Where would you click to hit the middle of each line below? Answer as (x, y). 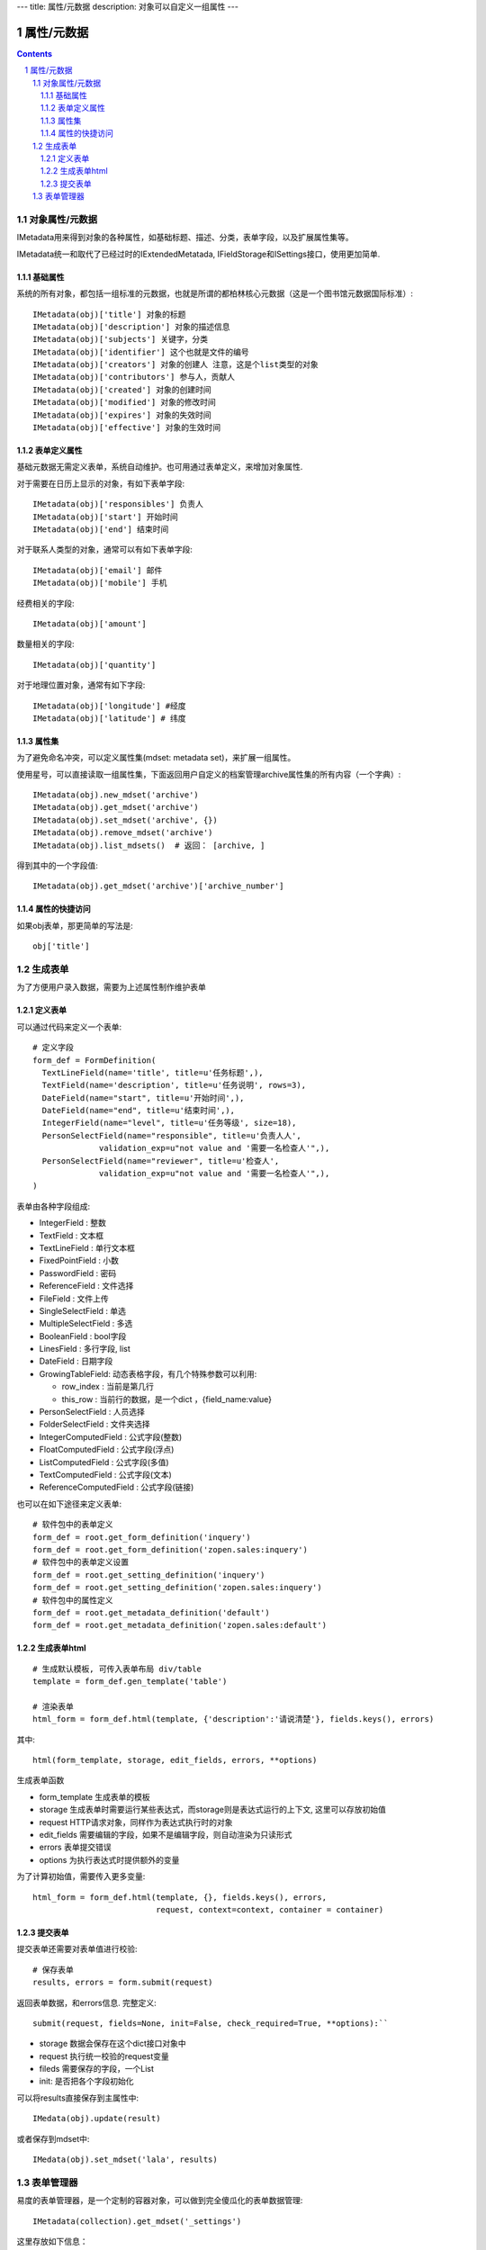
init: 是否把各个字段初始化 (86, 2081)
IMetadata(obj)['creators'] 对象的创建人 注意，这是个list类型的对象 (175, 365)
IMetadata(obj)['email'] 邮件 (98, 570)
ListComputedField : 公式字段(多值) (104, 1462)
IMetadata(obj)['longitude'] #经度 (109, 706)
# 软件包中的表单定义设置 (81, 1562)
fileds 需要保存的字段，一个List (97, 2069)
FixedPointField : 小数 (79, 1261)
